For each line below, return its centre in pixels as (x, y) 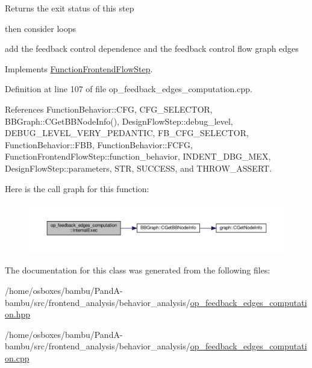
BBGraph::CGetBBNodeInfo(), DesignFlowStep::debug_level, (119, 121)
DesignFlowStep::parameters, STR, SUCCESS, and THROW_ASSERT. (139, 168)
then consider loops (41, 28)
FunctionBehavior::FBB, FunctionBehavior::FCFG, (99, 144)
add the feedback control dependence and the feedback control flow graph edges (152, 48)
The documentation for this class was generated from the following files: (138, 270)
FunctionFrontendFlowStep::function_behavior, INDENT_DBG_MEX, (138, 156)
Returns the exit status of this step (70, 8)
